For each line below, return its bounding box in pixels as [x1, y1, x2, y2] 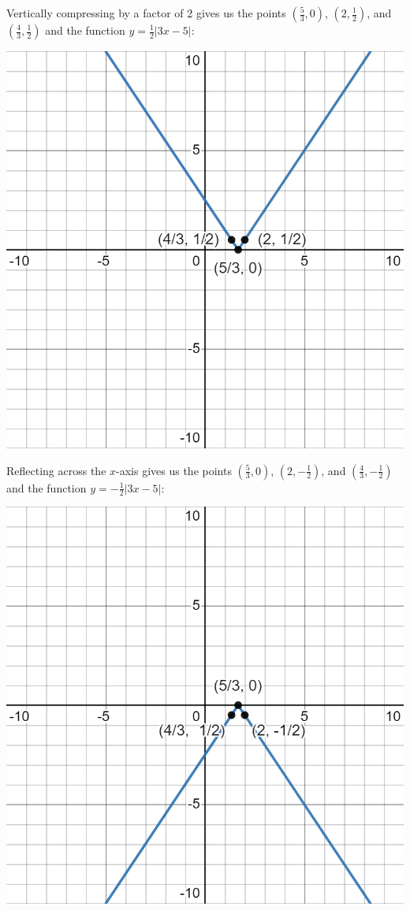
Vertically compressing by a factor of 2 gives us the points [6, 5, 286, 20]
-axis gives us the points [116, 462, 232, 478]
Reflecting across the [6, 462, 106, 478]
